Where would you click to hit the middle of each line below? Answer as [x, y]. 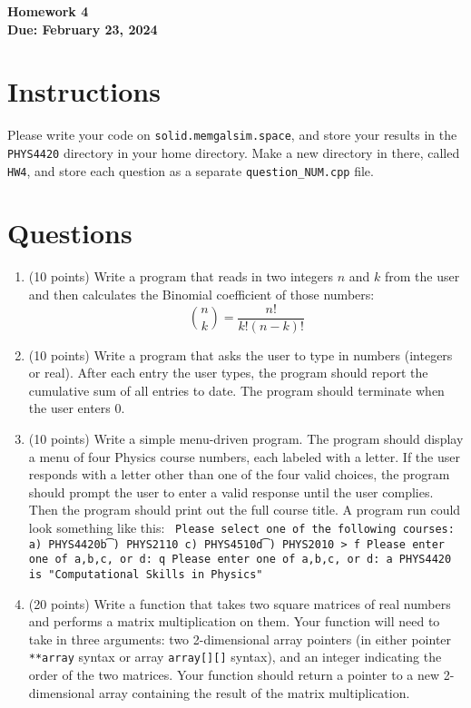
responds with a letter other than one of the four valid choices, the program [239, 474]
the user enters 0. [77, 408]
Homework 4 [48, 11]
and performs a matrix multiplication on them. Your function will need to [234, 621]
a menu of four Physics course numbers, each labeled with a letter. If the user [244, 456]
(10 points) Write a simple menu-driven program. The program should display [246, 439]
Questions [70, 233]
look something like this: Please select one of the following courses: [241, 527]
